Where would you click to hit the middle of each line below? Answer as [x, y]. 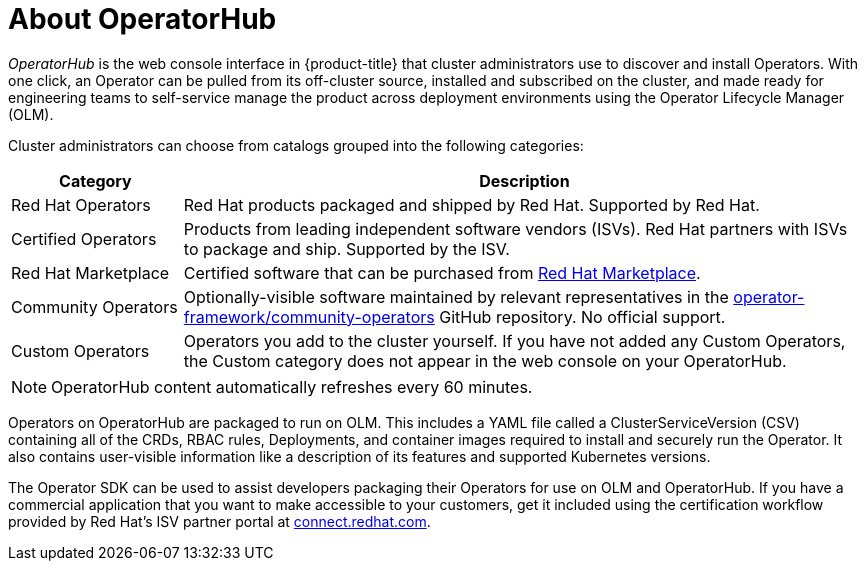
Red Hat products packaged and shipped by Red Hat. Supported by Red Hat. [471, 204]
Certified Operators [84, 238]
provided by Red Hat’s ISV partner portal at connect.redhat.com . [219, 521]
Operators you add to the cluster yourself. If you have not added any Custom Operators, [514, 340]
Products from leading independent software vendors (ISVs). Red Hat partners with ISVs [515, 228]
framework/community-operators [309, 316]
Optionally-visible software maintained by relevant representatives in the [456, 296]
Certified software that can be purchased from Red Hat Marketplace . [442, 272]
